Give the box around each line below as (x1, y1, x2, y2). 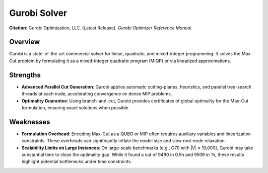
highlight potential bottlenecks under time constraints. (21, 159, 132, 165)
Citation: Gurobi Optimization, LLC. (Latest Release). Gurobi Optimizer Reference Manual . (9, 25, 193, 31)
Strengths (9, 71, 41, 79)
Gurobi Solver (9, 7, 67, 18)
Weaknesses (9, 117, 51, 126)
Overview (9, 38, 40, 46)
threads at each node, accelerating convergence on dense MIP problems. (21, 91, 172, 97)
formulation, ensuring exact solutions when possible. (21, 104, 130, 110)
